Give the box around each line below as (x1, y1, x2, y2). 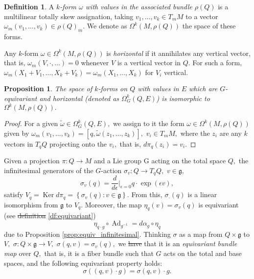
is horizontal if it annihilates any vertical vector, (106, 48, 251, 58)
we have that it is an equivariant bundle (118, 238, 237, 249)
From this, (131, 189, 162, 200)
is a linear (187, 189, 217, 200)
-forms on (98, 83, 128, 94)
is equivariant (198, 199, 239, 209)
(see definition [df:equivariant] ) (4, 210, 96, 221)
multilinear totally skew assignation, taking (4, 11, 134, 21)
